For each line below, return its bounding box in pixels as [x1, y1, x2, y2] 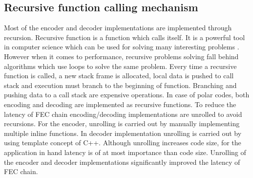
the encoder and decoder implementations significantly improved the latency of [4, 156, 240, 167]
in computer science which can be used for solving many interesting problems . [4, 42, 239, 52]
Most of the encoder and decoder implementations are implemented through [4, 22, 232, 33]
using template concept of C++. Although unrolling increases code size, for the [4, 137, 241, 148]
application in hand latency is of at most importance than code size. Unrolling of [4, 147, 246, 157]
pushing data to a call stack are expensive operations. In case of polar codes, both [4, 89, 250, 100]
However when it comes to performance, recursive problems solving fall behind [4, 51, 239, 61]
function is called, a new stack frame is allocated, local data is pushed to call [4, 70, 234, 81]
